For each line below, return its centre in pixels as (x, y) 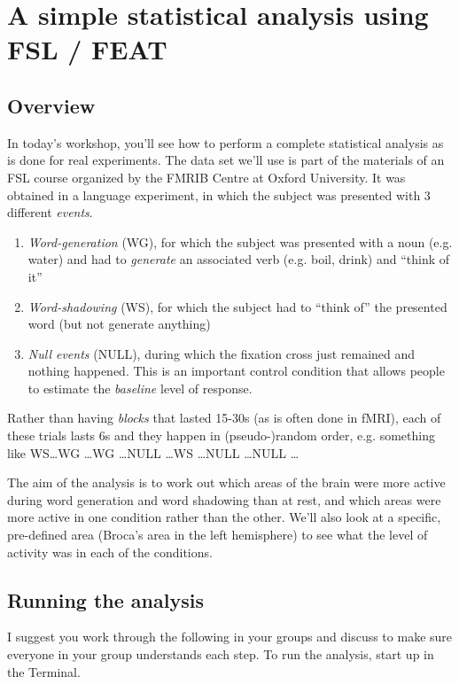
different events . (50, 212)
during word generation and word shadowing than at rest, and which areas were (224, 499)
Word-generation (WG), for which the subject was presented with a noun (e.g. (240, 241)
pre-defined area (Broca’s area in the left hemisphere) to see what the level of (218, 535)
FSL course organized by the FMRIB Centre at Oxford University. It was (206, 177)
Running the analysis (105, 599)
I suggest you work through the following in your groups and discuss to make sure (230, 637)
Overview (51, 105)
